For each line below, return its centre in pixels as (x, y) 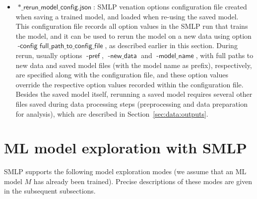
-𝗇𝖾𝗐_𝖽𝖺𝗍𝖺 (122, 56)
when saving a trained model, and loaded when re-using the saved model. (127, 16)
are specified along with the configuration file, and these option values (122, 75)
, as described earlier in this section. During (171, 45)
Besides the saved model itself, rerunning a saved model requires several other (134, 94)
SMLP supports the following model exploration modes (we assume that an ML (125, 171)
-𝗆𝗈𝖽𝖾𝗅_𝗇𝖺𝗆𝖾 (175, 56)
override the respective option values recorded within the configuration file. (129, 84)
